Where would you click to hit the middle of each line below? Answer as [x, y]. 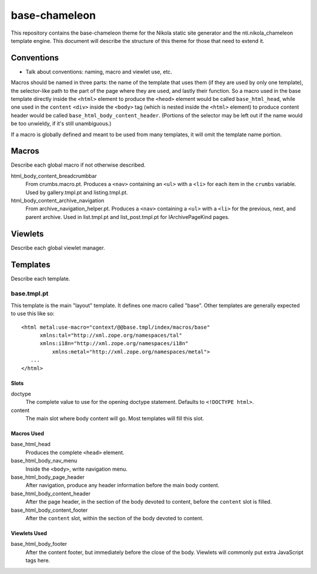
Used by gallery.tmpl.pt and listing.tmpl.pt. [77, 192]
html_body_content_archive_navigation [58, 201]
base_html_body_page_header [48, 477]
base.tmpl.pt [30, 293]
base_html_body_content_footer [49, 510]
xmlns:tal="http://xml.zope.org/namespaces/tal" [111, 335]
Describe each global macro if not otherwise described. [78, 165]
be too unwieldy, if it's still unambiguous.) [61, 124]
